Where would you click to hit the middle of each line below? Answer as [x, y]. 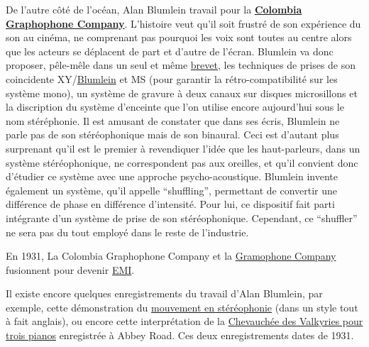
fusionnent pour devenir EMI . [70, 269]
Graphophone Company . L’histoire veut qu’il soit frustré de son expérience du [183, 23]
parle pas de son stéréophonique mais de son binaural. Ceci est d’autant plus [172, 134]
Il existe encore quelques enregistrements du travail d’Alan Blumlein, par [164, 293]
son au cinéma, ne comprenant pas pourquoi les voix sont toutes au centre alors [179, 37]
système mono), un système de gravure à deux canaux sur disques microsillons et [182, 93]
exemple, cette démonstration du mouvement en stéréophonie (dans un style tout [182, 307]
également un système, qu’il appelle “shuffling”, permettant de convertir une [171, 190]
